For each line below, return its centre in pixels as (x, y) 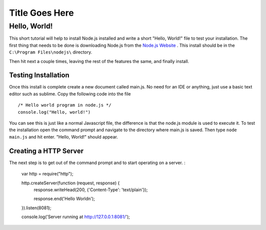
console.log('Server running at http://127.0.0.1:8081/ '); (76, 217)
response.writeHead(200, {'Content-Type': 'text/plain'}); (91, 190)
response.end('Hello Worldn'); (65, 199)
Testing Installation (39, 75)
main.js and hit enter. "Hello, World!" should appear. (64, 137)
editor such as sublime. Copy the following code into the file (70, 94)
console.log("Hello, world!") (54, 112)
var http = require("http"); (47, 174)
